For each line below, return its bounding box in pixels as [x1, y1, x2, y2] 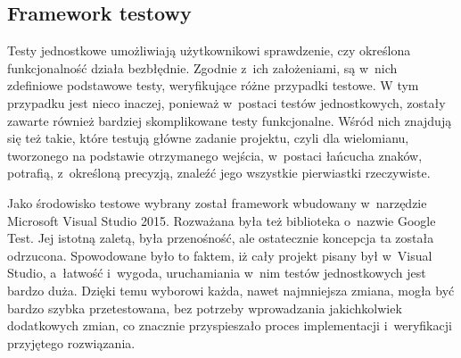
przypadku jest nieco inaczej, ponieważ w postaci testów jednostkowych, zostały [7, 93, 446, 112]
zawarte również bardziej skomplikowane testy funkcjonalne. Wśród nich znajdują [7, 111, 452, 129]
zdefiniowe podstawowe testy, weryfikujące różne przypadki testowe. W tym [7, 76, 419, 95]
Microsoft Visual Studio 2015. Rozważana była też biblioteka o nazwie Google [7, 211, 436, 229]
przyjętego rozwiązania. [7, 333, 136, 352]
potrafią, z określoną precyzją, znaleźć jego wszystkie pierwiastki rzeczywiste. [7, 163, 431, 182]
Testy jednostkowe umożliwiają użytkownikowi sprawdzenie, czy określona [7, 41, 411, 60]
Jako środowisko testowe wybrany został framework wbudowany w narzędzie [7, 193, 427, 212]
